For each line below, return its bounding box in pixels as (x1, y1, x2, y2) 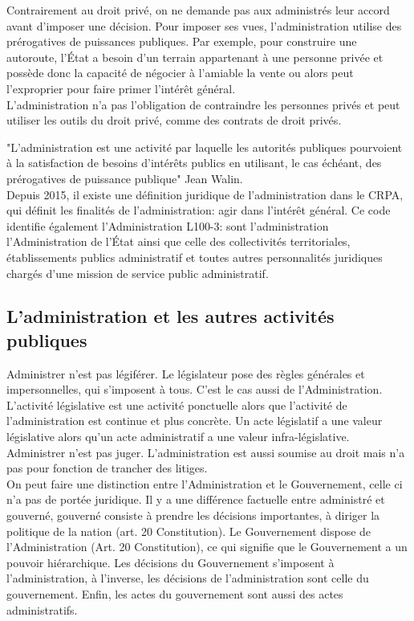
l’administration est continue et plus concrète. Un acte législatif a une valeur (6, 412, 383, 429)
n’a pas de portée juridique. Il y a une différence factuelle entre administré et (6, 491, 385, 508)
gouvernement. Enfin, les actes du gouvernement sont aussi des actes (6, 586, 343, 602)
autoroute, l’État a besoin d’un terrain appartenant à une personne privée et (6, 48, 384, 65)
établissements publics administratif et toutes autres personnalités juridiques (6, 248, 383, 265)
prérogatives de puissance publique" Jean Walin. (6, 170, 243, 186)
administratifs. (6, 601, 78, 618)
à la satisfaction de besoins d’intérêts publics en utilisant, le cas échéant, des (6, 154, 382, 171)
